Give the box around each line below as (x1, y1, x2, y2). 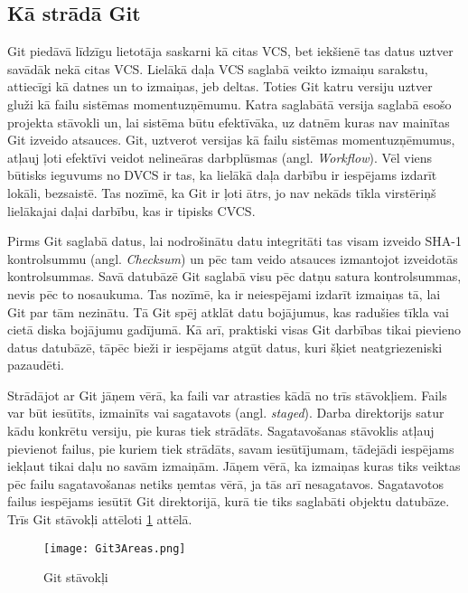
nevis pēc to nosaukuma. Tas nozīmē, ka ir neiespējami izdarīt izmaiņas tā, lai (7, 284, 441, 303)
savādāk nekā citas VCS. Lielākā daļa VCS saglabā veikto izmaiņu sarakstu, (7, 59, 428, 78)
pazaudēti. (7, 355, 65, 374)
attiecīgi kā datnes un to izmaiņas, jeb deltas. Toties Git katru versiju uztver (7, 77, 433, 96)
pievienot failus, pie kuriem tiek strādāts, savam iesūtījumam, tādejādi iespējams (7, 438, 454, 457)
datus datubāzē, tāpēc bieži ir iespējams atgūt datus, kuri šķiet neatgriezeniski (7, 337, 443, 356)
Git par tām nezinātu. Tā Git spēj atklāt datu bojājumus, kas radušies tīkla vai (7, 302, 449, 321)
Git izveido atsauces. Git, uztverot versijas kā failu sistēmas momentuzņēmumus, (7, 130, 455, 149)
